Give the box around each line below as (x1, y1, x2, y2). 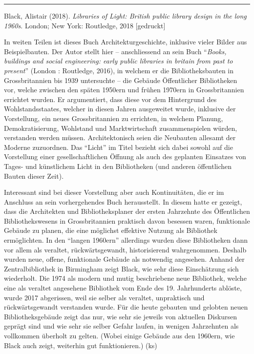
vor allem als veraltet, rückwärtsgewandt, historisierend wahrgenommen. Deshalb (4, 244, 247, 254)
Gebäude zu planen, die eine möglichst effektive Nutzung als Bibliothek (4, 225, 217, 235)
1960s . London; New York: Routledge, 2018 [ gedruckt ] (4, 20, 166, 30)
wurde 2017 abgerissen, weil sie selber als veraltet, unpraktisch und (4, 292, 205, 302)
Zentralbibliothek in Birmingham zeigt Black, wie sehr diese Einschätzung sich (4, 263, 239, 273)
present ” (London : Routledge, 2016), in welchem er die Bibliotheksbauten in (4, 65, 234, 75)
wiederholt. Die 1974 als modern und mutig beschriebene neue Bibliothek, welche (4, 273, 247, 283)
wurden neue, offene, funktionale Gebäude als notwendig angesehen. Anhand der (4, 254, 245, 264)
